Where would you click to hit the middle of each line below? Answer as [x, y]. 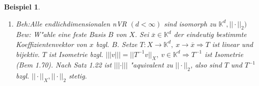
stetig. [78, 76]
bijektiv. [28, 54]
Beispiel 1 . [22, 6]
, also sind [206, 65]
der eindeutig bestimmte [210, 34]
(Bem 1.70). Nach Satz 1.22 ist [64, 65]
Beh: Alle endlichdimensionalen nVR [71, 23]
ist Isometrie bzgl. [76, 54]
